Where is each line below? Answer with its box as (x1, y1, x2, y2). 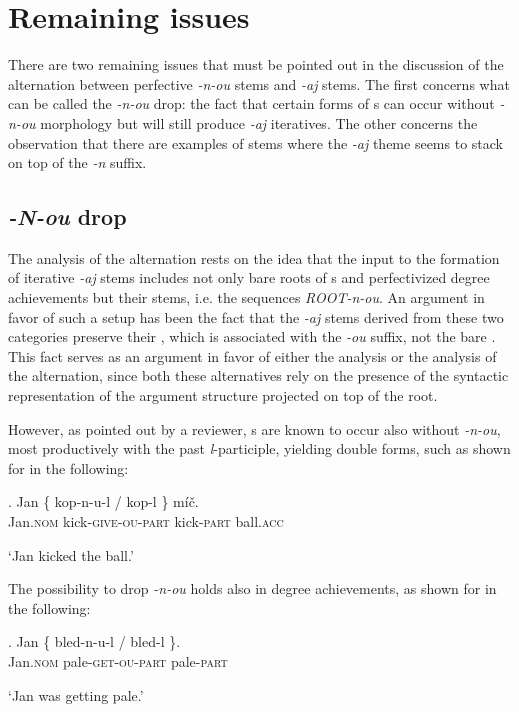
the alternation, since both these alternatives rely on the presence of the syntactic (8, 365, 509, 386)
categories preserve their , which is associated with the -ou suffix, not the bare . (8, 326, 496, 347)
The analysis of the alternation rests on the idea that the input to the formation (8, 247, 500, 268)
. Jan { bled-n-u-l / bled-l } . (8, 631, 181, 652)
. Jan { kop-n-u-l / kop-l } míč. (8, 491, 199, 512)
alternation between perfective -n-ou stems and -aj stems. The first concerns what (8, 73, 510, 94)
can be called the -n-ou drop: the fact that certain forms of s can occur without (8, 93, 495, 114)
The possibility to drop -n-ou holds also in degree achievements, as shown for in (8, 578, 497, 599)
